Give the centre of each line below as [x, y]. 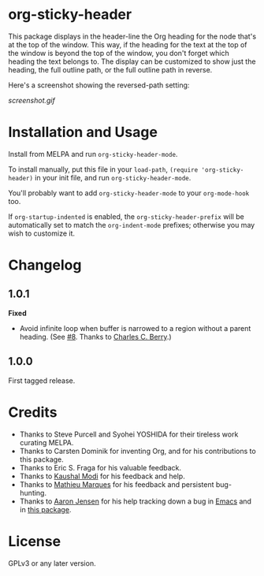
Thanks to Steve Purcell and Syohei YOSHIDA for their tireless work [129, 434]
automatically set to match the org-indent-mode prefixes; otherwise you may [132, 225]
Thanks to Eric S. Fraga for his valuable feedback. [100, 467]
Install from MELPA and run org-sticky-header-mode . [93, 154]
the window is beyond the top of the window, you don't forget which [119, 53]
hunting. [33, 492]
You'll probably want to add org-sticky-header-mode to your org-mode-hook [129, 193]
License [35, 541]
